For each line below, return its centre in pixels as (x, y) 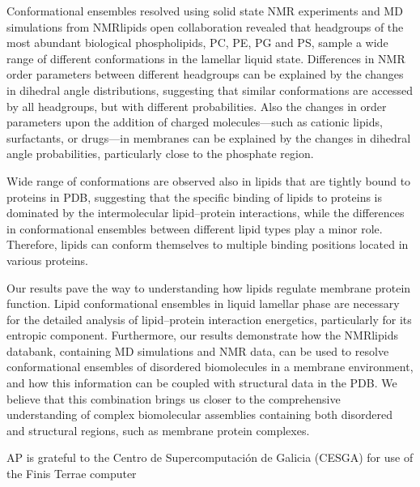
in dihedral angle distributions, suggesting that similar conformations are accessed (210, 90)
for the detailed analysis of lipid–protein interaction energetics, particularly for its (209, 319)
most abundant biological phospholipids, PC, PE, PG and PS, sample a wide (197, 43)
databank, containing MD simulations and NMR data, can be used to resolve (198, 350)
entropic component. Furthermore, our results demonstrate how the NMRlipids (202, 335)
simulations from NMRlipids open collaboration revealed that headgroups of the (205, 26)
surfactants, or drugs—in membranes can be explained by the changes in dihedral (209, 137)
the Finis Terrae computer (72, 474)
